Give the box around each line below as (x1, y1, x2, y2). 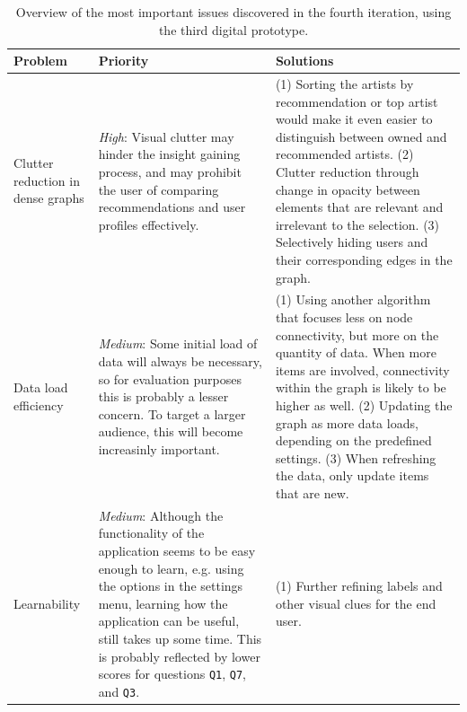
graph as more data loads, (275, 413, 419, 432)
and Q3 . (98, 681, 140, 700)
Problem (13, 51, 67, 70)
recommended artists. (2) (275, 145, 414, 163)
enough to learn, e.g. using (98, 558, 244, 577)
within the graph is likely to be (275, 378, 446, 397)
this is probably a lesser (98, 387, 229, 406)
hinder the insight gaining (98, 145, 241, 163)
